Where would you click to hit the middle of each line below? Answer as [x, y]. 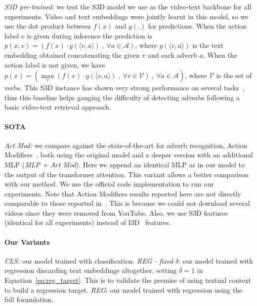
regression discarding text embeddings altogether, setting [91, 270]
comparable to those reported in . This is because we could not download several [127, 203]
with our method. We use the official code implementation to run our [109, 184]
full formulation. [29, 299]
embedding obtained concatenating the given [72, 55]
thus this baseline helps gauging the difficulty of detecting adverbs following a [122, 97]
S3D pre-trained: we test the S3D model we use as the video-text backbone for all [128, 6]
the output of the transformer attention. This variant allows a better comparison [127, 174]
